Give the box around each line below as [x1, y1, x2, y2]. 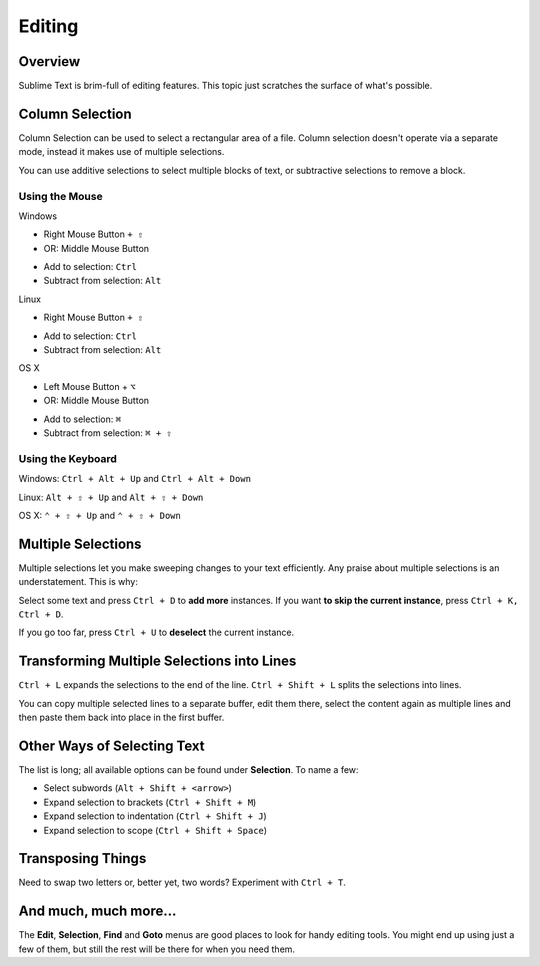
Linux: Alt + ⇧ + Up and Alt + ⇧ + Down [18, 491, 204, 503]
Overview [18, 53, 81, 70]
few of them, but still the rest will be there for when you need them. [18, 943, 295, 955]
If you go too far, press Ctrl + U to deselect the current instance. [18, 626, 295, 639]
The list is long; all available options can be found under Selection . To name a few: [18, 763, 359, 775]
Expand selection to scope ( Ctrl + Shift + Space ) [43, 824, 268, 836]
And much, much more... [18, 903, 177, 920]
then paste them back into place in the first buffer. [18, 711, 225, 724]
